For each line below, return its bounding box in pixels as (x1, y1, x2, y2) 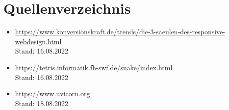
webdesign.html (15, 36, 62, 46)
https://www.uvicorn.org (15, 88, 90, 99)
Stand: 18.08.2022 (15, 98, 68, 108)
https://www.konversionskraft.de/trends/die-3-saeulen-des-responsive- (15, 27, 225, 37)
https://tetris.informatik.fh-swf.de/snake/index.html (15, 62, 173, 72)
